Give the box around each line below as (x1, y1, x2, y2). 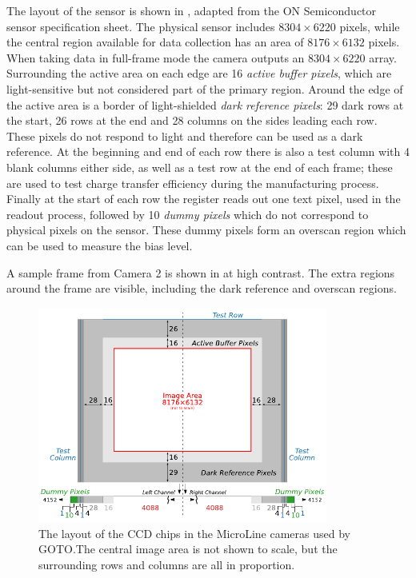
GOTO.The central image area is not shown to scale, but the (38, 540, 338, 557)
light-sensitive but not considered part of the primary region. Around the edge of (6, 80, 403, 97)
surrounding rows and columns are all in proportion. (38, 556, 295, 572)
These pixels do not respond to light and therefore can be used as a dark (6, 127, 363, 144)
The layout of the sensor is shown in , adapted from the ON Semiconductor (6, 2, 377, 18)
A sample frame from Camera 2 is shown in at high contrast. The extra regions (6, 264, 395, 281)
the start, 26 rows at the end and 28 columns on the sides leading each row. (6, 112, 378, 129)
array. (369, 49, 397, 66)
